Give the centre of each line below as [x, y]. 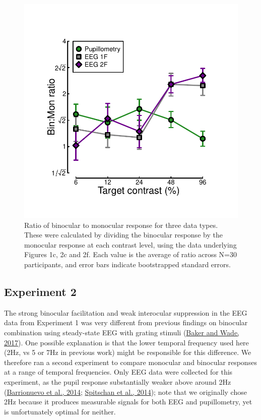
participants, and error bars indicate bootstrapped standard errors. [127, 264]
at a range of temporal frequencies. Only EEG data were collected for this [118, 372]
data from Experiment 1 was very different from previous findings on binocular [126, 322]
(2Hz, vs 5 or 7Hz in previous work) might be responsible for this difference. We [128, 352]
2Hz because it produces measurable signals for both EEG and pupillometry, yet [128, 402]
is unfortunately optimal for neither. [60, 411]
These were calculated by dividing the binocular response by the [123, 235]
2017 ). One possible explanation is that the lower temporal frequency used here [126, 342]
